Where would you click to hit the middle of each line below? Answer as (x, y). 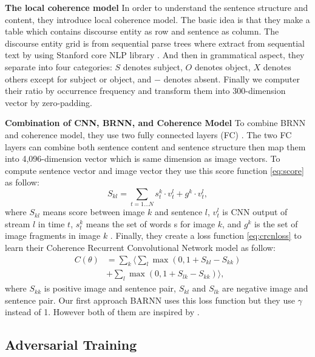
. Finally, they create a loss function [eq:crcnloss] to (206, 235)
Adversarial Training (71, 345)
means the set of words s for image (151, 223)
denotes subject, (153, 66)
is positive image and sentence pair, (110, 288)
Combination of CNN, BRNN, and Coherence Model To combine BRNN (155, 123)
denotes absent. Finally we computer (232, 78)
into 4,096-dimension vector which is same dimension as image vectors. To (143, 158)
